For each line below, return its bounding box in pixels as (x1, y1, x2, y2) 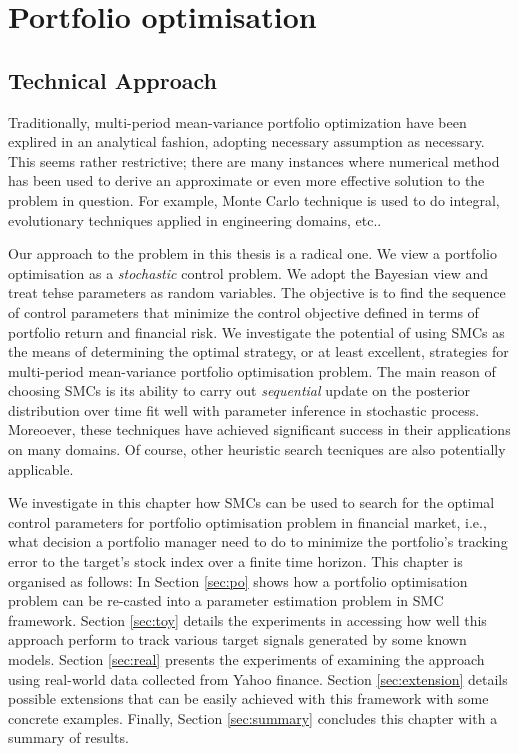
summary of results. (8, 727, 129, 748)
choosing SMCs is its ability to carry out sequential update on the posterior (8, 380, 471, 401)
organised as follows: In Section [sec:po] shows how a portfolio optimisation (8, 570, 468, 591)
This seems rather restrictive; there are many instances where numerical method (8, 150, 500, 171)
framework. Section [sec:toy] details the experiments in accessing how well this (8, 609, 487, 630)
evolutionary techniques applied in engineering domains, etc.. (8, 209, 382, 230)
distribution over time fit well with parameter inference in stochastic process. (8, 399, 480, 420)
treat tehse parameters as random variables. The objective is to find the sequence (8, 282, 506, 303)
